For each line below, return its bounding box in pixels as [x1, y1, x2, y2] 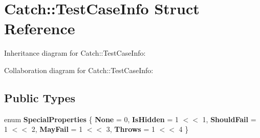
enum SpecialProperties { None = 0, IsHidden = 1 [4, 113, 179, 124]
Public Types [4, 89, 76, 105]
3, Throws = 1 [106, 124, 155, 134]
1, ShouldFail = [202, 113, 256, 124]
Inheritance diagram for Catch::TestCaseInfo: [4, 48, 146, 58]
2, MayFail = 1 [31, 124, 83, 134]
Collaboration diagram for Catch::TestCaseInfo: [4, 64, 154, 75]
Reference [4, 18, 75, 39]
